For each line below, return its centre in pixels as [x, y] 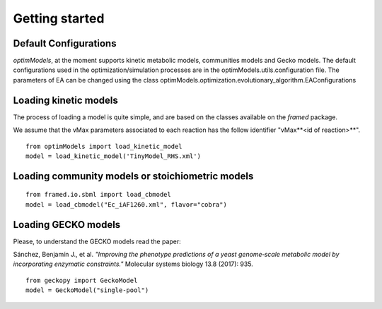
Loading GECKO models [67, 225]
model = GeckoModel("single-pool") [87, 290]
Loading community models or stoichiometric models [133, 176]
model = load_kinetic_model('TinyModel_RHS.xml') [114, 156]
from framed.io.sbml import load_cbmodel [98, 195]
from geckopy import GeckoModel [82, 280]
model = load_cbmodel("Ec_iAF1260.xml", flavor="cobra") [127, 204]
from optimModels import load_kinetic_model [104, 146]
